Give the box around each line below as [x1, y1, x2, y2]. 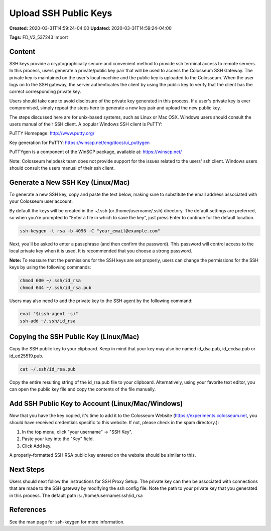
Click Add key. [22, 443, 52, 449]
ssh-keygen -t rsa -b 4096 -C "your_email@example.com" [20, 228, 161, 233]
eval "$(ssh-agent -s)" [20, 311, 79, 317]
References [9, 505, 46, 514]
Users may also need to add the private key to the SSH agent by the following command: [9, 298, 193, 304]
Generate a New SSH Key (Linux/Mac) [9, 178, 130, 187]
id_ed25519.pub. [9, 353, 44, 359]
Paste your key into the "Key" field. [22, 436, 94, 442]
